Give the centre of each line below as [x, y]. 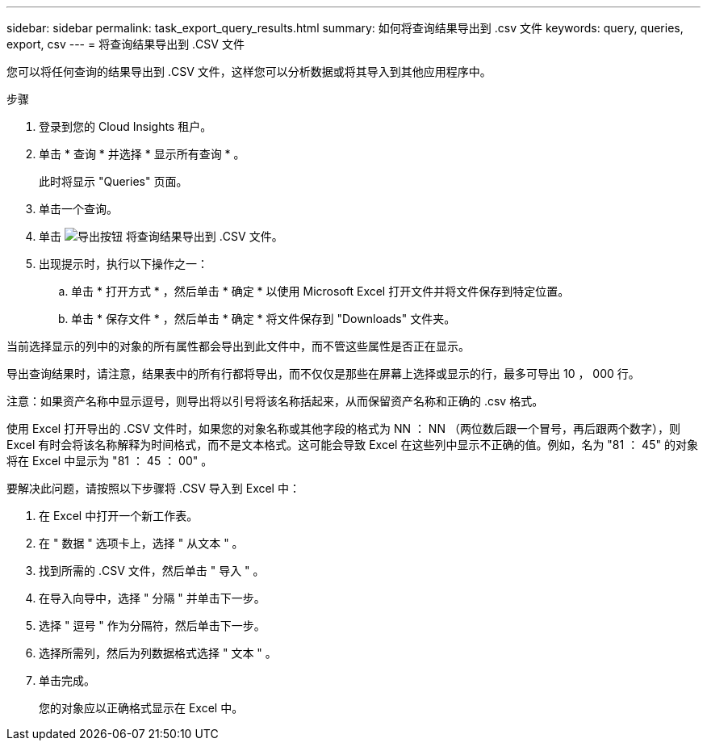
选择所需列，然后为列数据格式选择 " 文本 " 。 [158, 653]
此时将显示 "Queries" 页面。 [113, 181]
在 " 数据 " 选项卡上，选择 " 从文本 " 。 [141, 543]
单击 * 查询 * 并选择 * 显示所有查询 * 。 [142, 154]
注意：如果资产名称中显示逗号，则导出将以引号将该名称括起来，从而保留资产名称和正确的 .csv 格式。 [275, 401]
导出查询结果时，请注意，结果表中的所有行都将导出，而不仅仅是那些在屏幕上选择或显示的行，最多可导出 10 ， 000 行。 [323, 373]
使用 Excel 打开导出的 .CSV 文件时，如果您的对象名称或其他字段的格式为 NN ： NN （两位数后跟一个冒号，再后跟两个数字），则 [343, 428]
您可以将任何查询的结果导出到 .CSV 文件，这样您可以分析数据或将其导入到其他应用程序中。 [249, 71]
